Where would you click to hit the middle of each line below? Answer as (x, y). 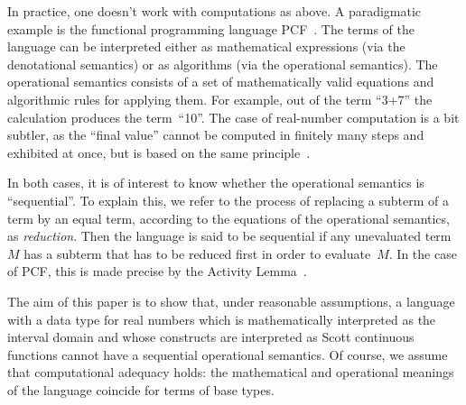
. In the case (423, 253)
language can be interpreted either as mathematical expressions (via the (206, 46)
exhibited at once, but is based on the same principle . (159, 152)
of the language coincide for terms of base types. (141, 389)
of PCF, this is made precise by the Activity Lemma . (157, 271)
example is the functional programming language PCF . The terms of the (211, 28)
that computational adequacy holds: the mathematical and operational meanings (231, 372)
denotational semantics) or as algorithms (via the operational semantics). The (223, 64)
